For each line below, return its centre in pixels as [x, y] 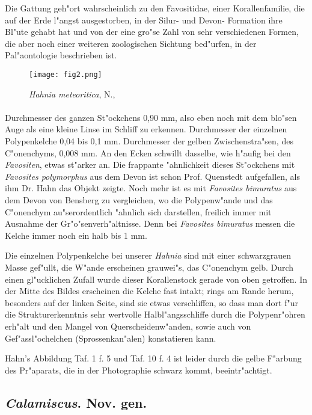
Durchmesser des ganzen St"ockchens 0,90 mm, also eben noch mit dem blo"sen [151, 117]
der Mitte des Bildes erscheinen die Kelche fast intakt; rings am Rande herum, [149, 291]
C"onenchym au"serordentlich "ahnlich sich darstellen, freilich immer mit [138, 211]
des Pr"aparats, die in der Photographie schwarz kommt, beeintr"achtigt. [139, 370]
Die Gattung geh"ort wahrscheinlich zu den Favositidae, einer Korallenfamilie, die [155, 8]
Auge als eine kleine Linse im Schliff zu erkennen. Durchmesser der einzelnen [146, 129]
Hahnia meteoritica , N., [72, 94]
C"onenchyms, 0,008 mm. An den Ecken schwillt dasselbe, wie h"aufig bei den [148, 152]
